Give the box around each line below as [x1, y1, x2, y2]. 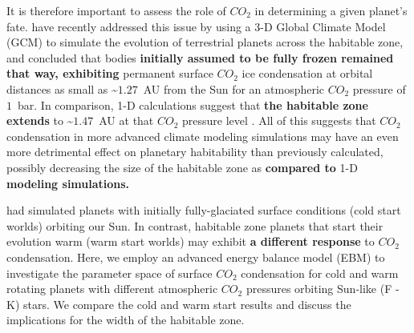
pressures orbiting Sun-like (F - [246, 280, 400, 297]
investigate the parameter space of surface [6, 264, 213, 281]
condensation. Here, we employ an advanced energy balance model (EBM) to [6, 248, 385, 265]
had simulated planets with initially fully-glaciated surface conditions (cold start [6, 202, 401, 219]
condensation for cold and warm [241, 264, 399, 281]
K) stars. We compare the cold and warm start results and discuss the [6, 295, 351, 312]
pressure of [352, 80, 406, 97]
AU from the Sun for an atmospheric [143, 80, 325, 97]
